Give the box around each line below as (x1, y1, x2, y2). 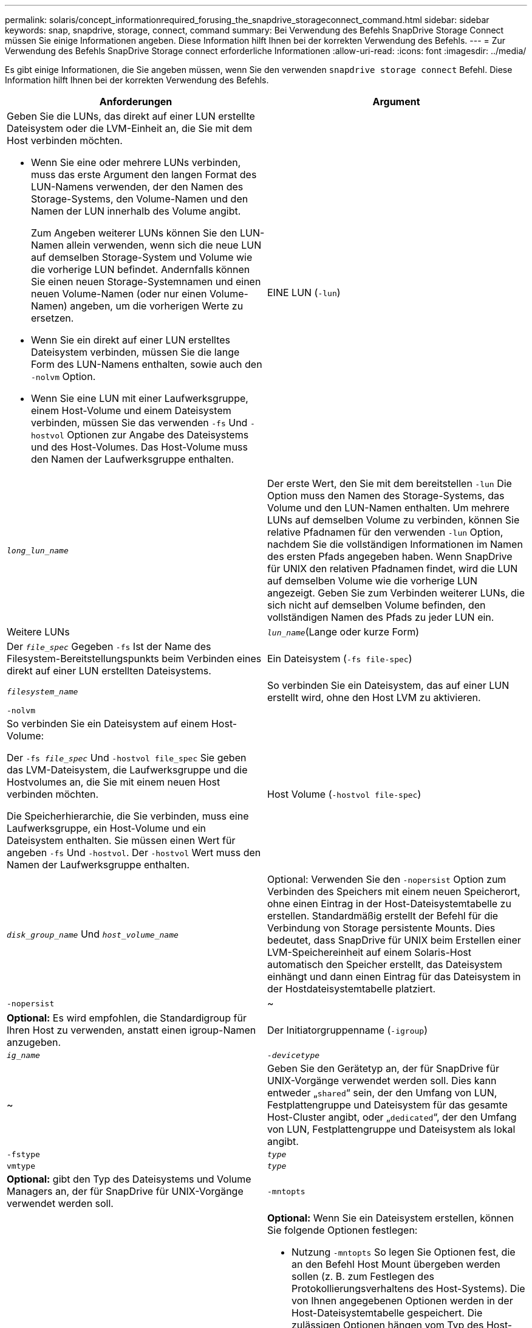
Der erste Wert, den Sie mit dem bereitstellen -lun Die (267, 477, 512, 489)
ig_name (7, 1051, 40, 1060)
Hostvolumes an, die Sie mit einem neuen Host (7, 776, 220, 788)
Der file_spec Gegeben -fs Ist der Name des (7, 640, 211, 652)
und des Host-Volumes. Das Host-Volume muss (31, 441, 248, 453)
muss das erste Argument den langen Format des (31, 168, 257, 181)
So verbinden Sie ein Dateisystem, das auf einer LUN (267, 679, 510, 691)
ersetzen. (31, 312, 74, 324)
